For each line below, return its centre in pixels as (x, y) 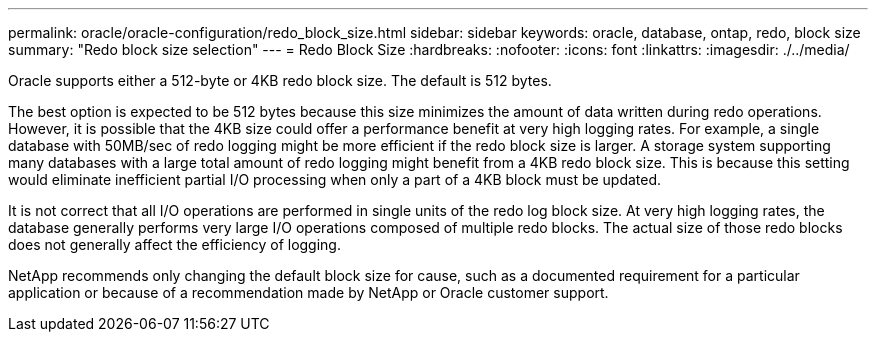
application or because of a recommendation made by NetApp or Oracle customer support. (308, 292)
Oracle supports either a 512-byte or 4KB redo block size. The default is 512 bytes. (280, 80)
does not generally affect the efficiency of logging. (174, 244)
